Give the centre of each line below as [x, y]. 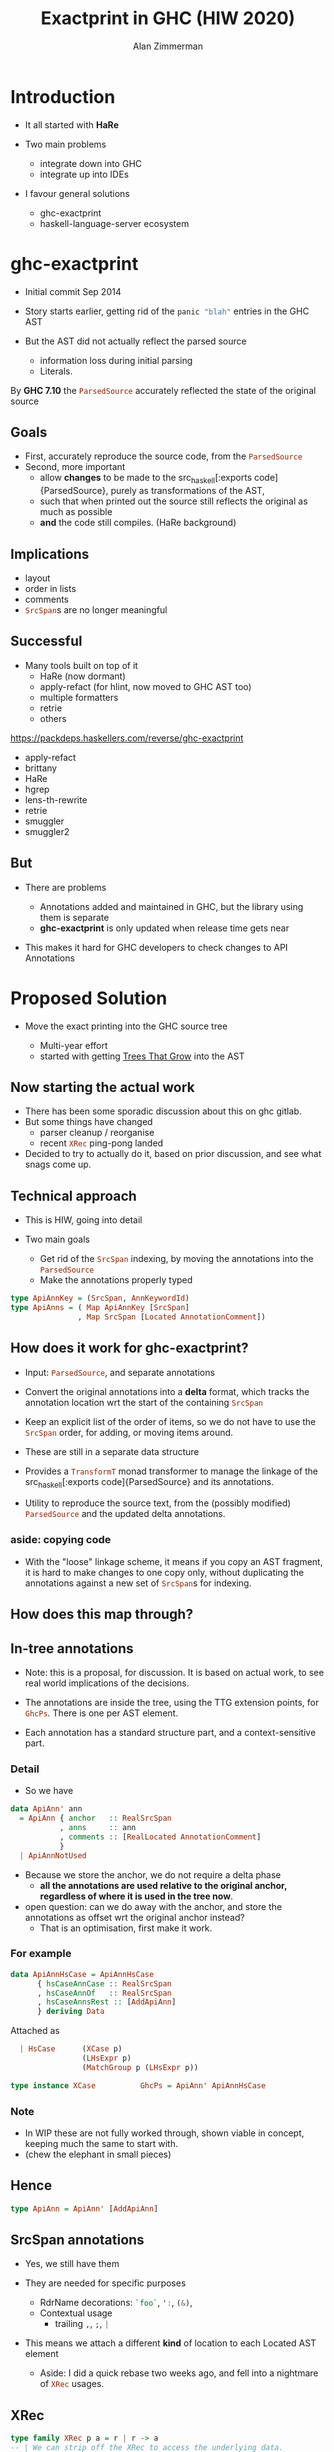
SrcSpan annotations [77, 2240]
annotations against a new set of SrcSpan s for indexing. [138, 1583]
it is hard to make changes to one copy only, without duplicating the [164, 1572]
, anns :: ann [98, 1828]
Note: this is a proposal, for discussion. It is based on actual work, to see [174, 1672]
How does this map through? [102, 1614]
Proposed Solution [89, 998]
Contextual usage [76, 2313]
